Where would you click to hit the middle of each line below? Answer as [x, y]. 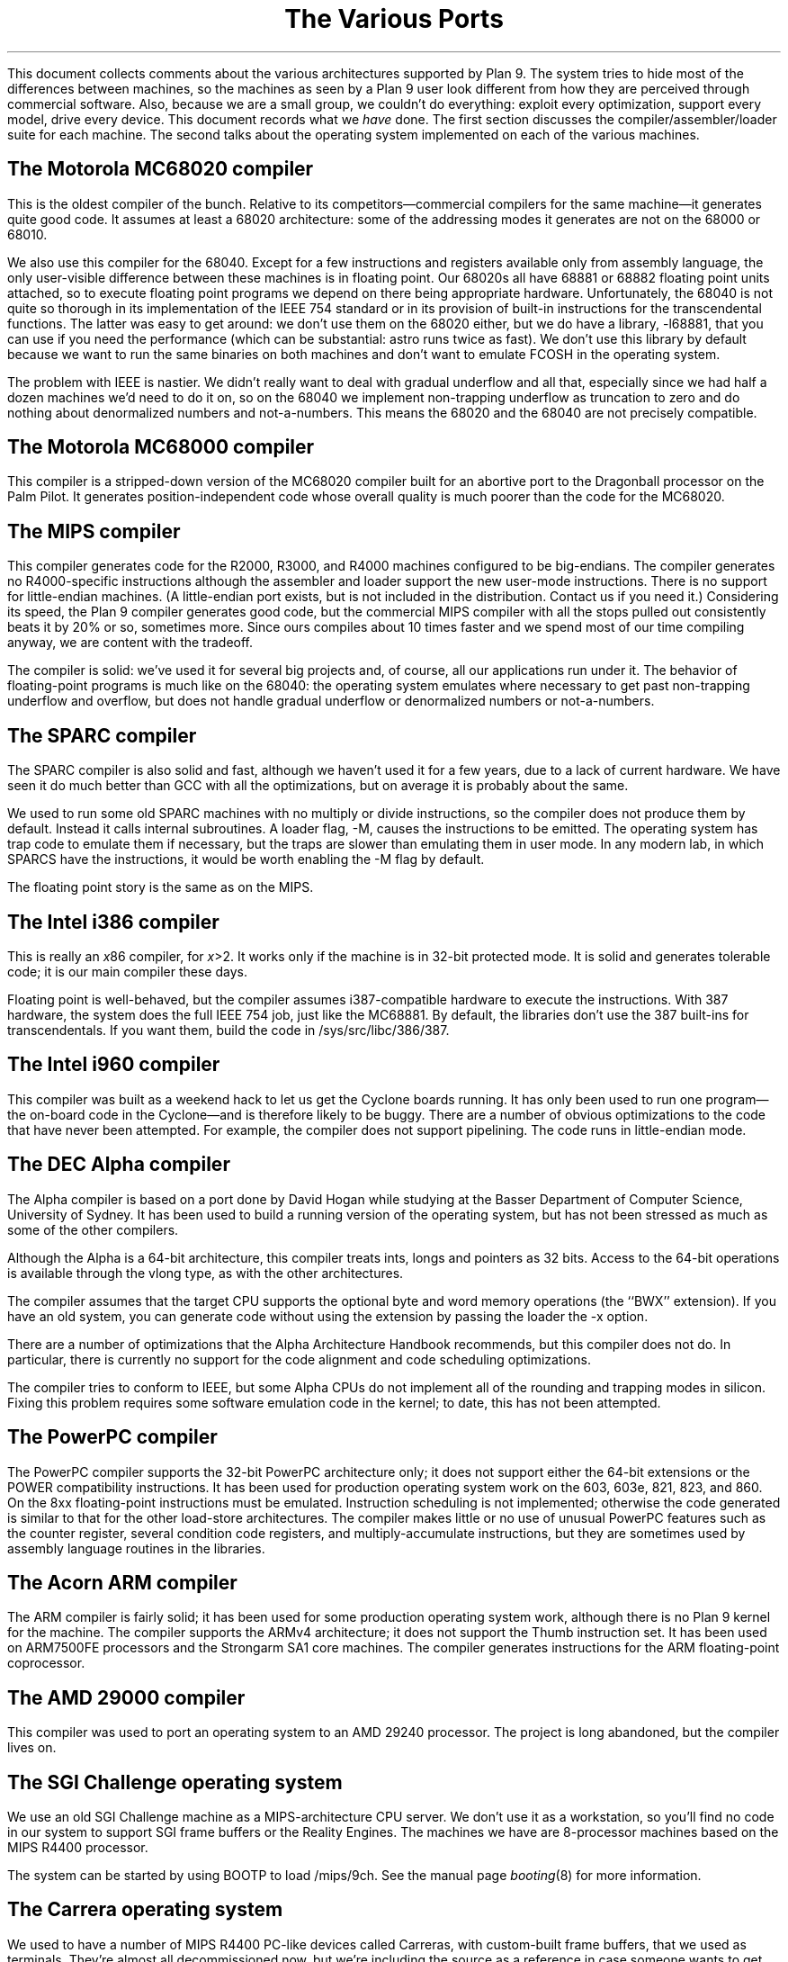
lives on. [32, 1748]
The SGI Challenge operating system [175, 1782]
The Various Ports [394, 19]
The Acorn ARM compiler [122, 1582]
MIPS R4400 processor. [78, 1848]
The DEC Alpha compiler [119, 1165]
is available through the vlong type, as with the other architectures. [206, 1273]
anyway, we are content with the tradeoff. [130, 643]
